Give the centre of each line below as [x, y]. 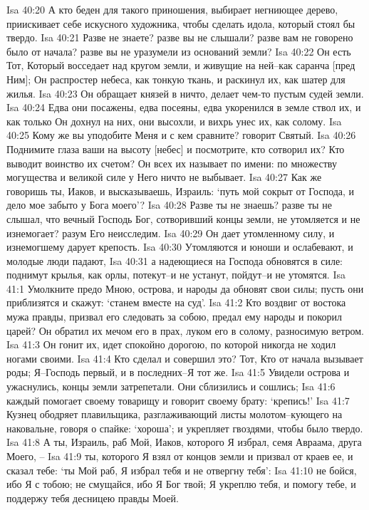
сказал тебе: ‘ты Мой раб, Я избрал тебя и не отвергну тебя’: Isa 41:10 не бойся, [182, 470]
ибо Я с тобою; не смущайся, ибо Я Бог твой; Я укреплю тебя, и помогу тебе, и [181, 484]
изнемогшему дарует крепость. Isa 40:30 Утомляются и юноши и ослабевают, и [180, 247]
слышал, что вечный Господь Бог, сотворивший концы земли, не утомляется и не [183, 218]
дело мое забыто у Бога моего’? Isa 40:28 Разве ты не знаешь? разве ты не [169, 205]
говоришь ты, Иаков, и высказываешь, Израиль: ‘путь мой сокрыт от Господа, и [181, 191]
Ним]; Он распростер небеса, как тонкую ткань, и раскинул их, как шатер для [176, 79]
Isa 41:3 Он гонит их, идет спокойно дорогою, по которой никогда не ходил [171, 344]
